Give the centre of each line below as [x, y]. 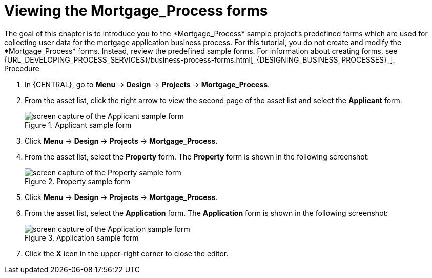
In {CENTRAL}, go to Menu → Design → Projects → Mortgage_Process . [147, 84]
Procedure [22, 68]
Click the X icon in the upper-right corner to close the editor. [127, 253]
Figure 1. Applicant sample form [78, 125]
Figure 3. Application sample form [82, 237]
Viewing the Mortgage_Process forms [136, 11]
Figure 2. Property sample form [77, 181]
